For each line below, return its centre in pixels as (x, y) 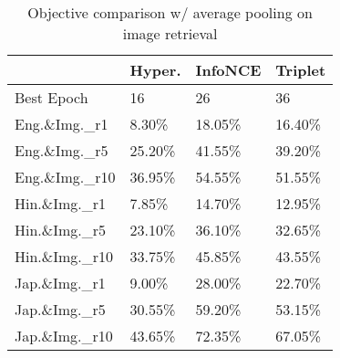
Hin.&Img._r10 (64, 256)
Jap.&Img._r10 (64, 336)
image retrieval (170, 33)
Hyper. (155, 70)
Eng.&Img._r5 (62, 150)
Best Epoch (52, 97)
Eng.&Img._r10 (65, 177)
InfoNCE (228, 70)
